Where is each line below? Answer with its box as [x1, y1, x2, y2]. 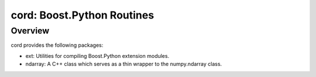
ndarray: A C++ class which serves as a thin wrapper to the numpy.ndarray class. [25, 61, 222, 68]
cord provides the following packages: [11, 42, 104, 49]
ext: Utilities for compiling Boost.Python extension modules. [25, 52, 170, 59]
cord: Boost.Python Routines [11, 9, 154, 21]
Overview [11, 25, 50, 36]
